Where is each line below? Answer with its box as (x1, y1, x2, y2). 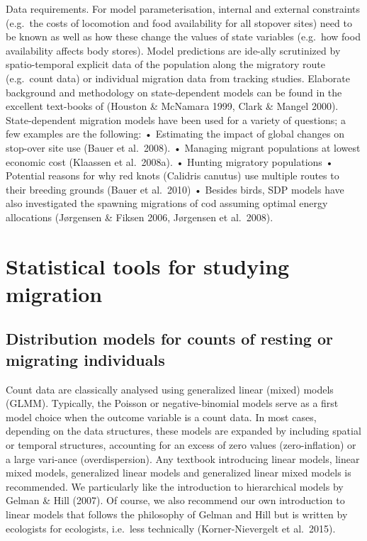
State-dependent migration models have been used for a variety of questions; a (6, 112, 346, 127)
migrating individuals (6, 348, 165, 370)
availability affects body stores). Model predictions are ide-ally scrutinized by (6, 43, 341, 57)
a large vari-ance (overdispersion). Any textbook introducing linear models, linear (6, 451, 360, 466)
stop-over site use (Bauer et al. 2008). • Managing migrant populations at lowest (6, 140, 361, 155)
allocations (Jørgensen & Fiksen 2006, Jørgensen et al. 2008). (6, 209, 273, 224)
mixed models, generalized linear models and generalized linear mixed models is (6, 465, 351, 480)
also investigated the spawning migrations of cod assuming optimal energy (6, 196, 328, 211)
